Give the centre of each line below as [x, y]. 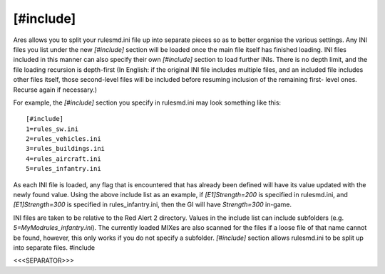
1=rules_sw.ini [52, 129]
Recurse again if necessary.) [55, 90]
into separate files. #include [54, 247]
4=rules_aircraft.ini [63, 159]
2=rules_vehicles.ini [63, 139]
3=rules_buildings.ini [66, 149]
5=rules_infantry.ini [63, 169]
